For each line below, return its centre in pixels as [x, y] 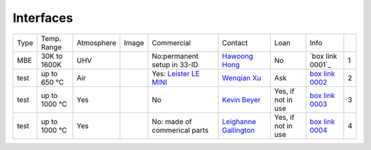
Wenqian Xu [242, 77]
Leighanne [239, 121]
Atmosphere [97, 42]
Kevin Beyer [241, 99]
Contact [235, 42]
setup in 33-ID [175, 64]
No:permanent [175, 56]
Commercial [171, 42]
